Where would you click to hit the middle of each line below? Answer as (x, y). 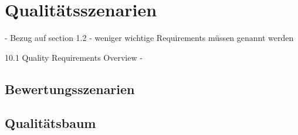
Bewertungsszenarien (70, 89)
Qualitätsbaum (50, 123)
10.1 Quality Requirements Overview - (74, 57)
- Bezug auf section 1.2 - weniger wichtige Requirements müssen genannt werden (149, 38)
